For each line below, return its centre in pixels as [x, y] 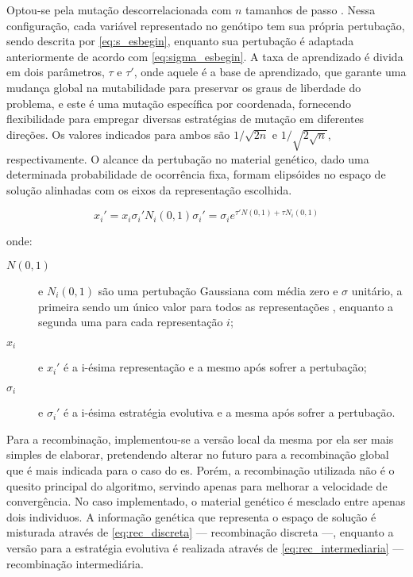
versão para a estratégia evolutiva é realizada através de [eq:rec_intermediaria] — [205, 548]
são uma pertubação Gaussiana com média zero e [218, 290]
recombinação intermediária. [75, 563]
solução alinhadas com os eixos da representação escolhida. [149, 189]
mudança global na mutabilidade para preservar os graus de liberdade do [184, 87]
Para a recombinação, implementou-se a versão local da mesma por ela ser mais [200, 439]
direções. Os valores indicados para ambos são [118, 134]
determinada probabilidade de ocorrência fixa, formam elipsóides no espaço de [196, 174]
